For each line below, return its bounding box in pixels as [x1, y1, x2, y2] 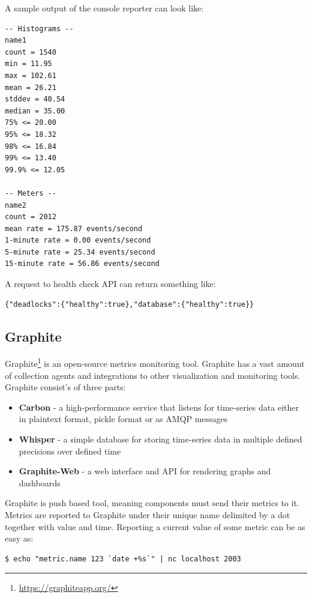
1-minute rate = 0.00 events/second [5, 236, 151, 245]
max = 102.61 [5, 71, 56, 80]
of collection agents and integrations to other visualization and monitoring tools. [5, 369, 301, 381]
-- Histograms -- [5, 24, 74, 33]
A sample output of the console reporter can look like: [5, 2, 204, 14]
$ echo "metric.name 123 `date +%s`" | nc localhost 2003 [5, 554, 241, 563]
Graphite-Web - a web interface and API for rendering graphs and [19, 465, 271, 477]
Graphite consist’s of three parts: [5, 381, 126, 393]
